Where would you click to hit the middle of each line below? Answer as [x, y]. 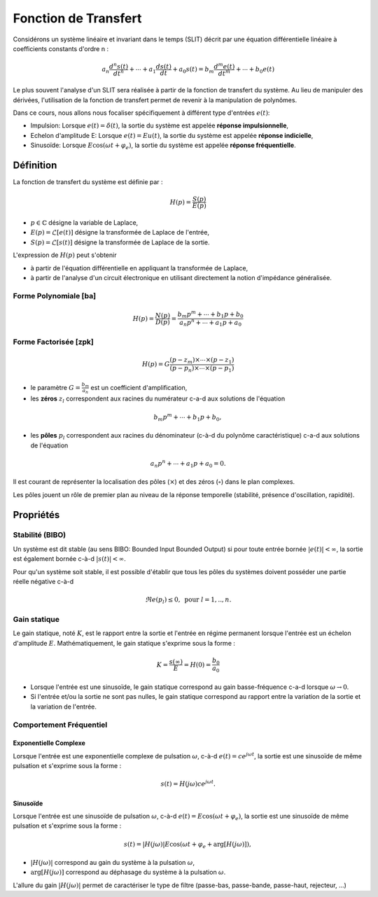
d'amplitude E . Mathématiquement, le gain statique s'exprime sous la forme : [124, 643]
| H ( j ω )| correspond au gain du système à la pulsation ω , [113, 863]
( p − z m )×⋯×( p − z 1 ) [202, 361]
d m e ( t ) [224, 66]
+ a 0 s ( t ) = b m [193, 70]
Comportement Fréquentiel [60, 725]
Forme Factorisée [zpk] [54, 342]
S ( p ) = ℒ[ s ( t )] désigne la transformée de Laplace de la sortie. [120, 242]
